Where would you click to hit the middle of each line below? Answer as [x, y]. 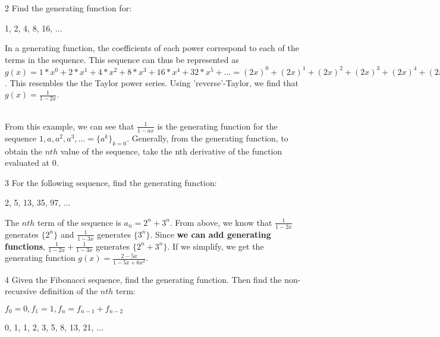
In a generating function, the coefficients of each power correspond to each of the [152, 48]
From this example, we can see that [70, 126]
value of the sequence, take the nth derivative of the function [171, 151]
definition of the [69, 291]
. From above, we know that [221, 222]
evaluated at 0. [32, 163]
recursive [21, 291]
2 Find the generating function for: [68, 8]
